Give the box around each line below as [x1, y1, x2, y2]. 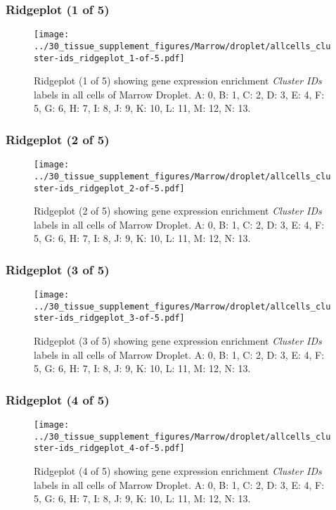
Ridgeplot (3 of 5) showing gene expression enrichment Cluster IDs [34, 333, 322, 348]
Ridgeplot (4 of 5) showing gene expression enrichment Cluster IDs [34, 464, 322, 478]
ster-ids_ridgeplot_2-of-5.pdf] [34, 183, 185, 193]
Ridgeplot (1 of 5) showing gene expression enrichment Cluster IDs [34, 73, 322, 88]
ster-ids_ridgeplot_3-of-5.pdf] [34, 313, 185, 324]
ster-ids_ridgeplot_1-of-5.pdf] [34, 53, 185, 63]
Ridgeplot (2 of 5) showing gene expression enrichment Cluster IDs [34, 203, 322, 218]
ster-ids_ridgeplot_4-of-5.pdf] [34, 443, 185, 454]
